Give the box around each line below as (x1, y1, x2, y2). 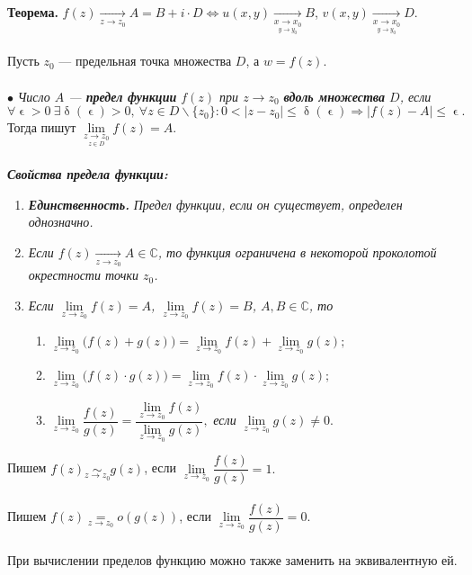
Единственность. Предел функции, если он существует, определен (28, 194, 403, 213)
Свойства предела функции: (7, 164, 168, 183)
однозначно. (28, 212, 94, 231)
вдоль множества (283, 86, 386, 105)
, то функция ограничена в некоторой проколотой (157, 242, 437, 261)
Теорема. (7, 3, 58, 21)
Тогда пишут (7, 118, 76, 137)
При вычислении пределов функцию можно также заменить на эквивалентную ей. (7, 550, 458, 569)
